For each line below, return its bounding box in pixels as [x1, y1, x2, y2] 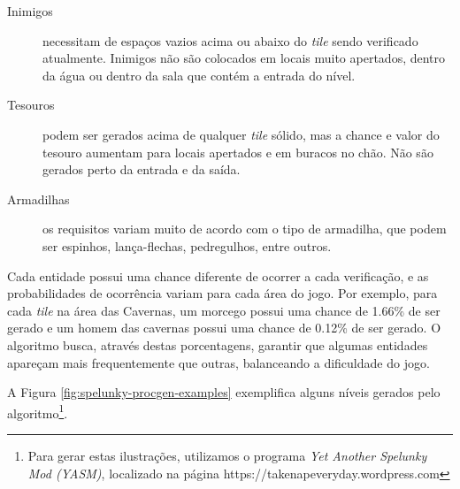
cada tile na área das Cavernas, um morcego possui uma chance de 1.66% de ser [7, 301, 441, 319]
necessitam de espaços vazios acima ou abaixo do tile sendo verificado [42, 31, 418, 50]
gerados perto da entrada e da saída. [42, 160, 241, 179]
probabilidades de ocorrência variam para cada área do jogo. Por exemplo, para [7, 284, 438, 302]
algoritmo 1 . [7, 401, 68, 422]
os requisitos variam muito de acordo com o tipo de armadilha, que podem [42, 219, 447, 238]
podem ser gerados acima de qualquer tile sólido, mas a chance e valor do [42, 125, 440, 143]
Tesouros [7, 96, 55, 114]
